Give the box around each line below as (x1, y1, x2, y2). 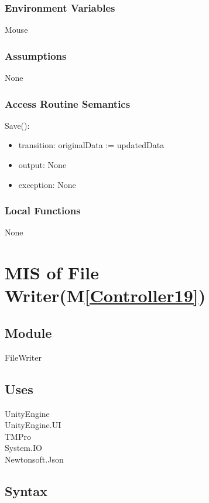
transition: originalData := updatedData (18, 139, 165, 151)
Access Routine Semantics (5, 96, 131, 111)
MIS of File (5, 261, 99, 285)
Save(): (5, 119, 30, 131)
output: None (18, 159, 67, 171)
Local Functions (5, 203, 81, 218)
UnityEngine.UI (5, 419, 61, 431)
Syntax (5, 481, 47, 499)
